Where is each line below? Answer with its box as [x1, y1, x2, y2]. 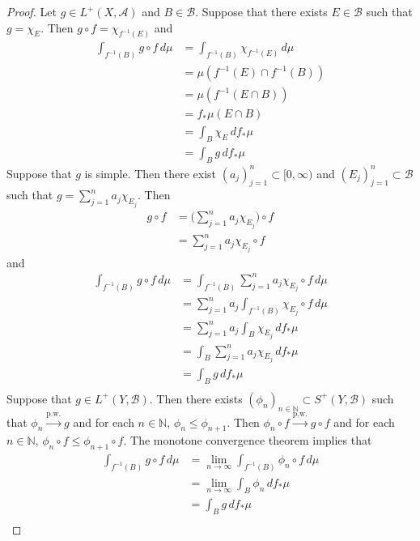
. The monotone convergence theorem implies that [123, 432, 372, 449]
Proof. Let [6, 3, 57, 19]
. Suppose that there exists [195, 3, 328, 19]
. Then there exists [149, 390, 243, 407]
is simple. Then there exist [84, 164, 217, 181]
